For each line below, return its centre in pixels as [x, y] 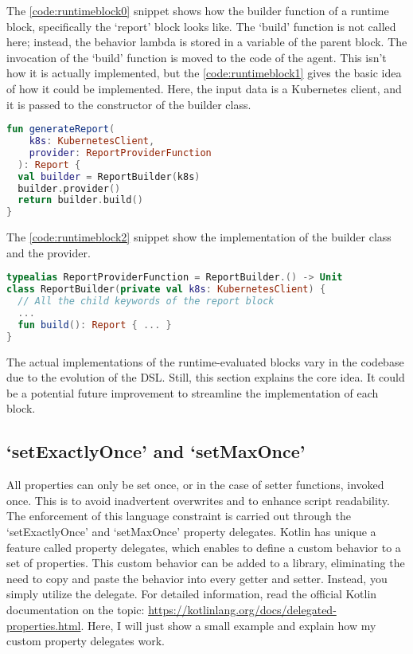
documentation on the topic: [76, 609]
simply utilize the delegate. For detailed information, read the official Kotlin [192, 594]
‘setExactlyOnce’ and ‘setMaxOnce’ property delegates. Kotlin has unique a [191, 531]
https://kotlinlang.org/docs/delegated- [242, 609]
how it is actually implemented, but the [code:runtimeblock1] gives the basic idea [204, 73]
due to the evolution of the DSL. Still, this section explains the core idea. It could [206, 377]
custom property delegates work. [86, 641]
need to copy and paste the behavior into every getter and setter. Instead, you [197, 578]
